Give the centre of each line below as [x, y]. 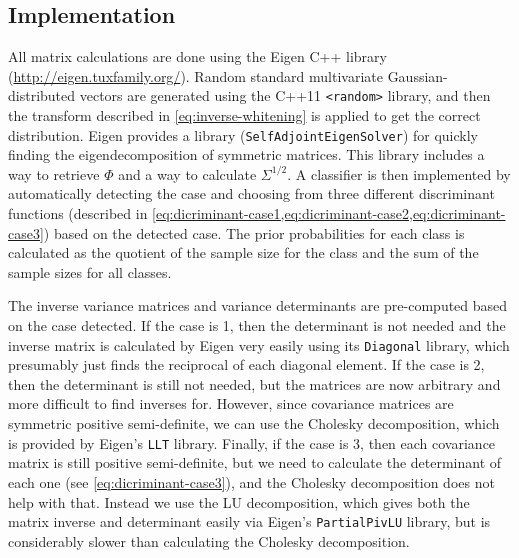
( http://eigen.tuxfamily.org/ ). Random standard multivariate [195, 75]
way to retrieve [54, 173]
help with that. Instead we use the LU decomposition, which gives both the [239, 501]
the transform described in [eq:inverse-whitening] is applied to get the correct [244, 115]
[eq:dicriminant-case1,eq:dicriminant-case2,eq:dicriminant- [329, 213]
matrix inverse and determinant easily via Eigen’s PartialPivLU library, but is [249, 521]
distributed [42, 95]
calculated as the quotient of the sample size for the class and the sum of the [243, 252]
